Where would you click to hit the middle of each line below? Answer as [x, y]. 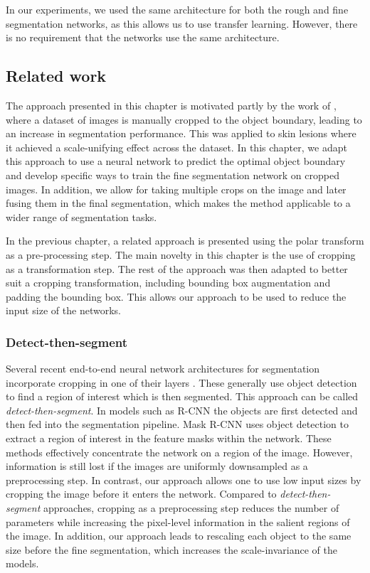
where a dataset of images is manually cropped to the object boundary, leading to [184, 119]
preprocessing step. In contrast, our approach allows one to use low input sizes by [184, 480]
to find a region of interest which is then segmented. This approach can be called [182, 396]
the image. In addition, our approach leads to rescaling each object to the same [179, 536]
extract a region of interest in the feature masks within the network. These [169, 438]
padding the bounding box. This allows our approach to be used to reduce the [176, 296]
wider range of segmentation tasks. [81, 216]
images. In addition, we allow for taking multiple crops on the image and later [176, 189]
